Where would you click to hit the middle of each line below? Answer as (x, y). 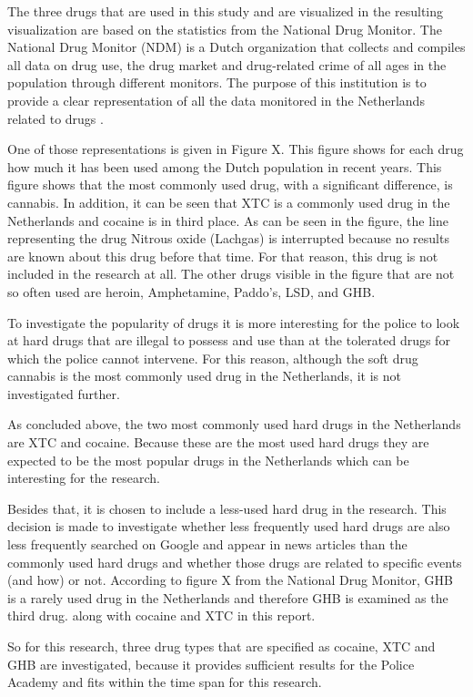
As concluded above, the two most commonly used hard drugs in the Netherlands (234, 424)
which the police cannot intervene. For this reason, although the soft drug (213, 358)
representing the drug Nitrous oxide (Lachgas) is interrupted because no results (228, 238)
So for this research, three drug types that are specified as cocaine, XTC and (221, 646)
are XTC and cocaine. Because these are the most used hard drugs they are (218, 442)
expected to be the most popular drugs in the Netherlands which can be (208, 460)
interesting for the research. (84, 478)
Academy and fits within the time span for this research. (165, 682)
